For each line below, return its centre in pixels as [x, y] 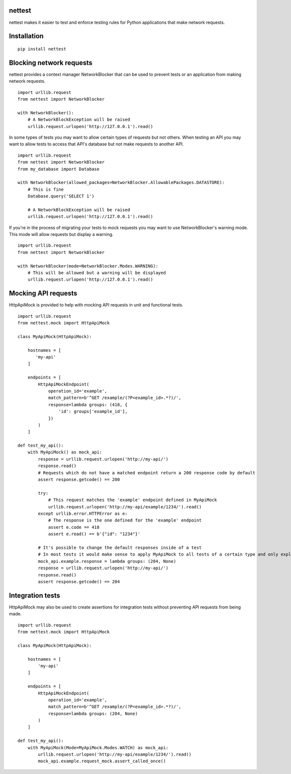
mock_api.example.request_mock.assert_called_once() [102, 761]
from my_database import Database [58, 169]
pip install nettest [42, 49]
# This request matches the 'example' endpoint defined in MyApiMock [133, 500]
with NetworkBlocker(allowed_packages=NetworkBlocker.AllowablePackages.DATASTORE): [121, 183]
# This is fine [46, 189]
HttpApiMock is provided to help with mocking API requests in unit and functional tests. [96, 305]
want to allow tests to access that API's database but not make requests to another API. [96, 144]
